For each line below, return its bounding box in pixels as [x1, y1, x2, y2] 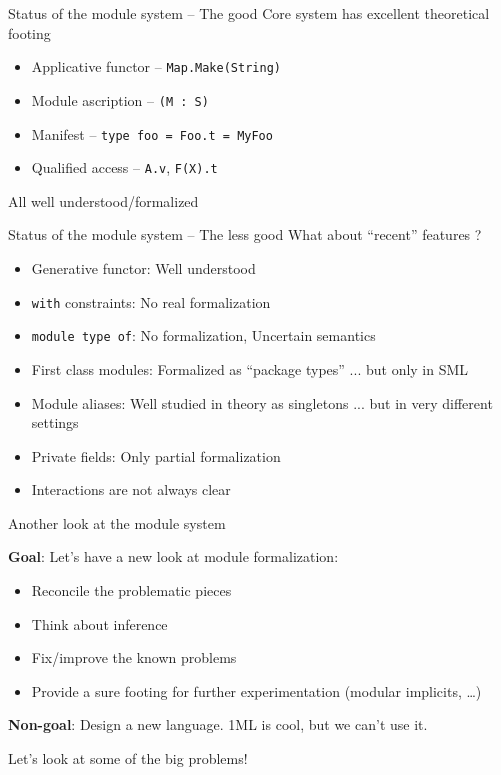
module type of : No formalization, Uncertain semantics [31, 325, 376, 346]
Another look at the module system [8, 512, 226, 533]
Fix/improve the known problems [31, 647, 237, 668]
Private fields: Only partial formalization [31, 445, 281, 466]
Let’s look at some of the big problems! [8, 748, 248, 769]
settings [31, 412, 79, 433]
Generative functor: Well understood [31, 258, 256, 278]
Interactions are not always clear [31, 479, 231, 500]
